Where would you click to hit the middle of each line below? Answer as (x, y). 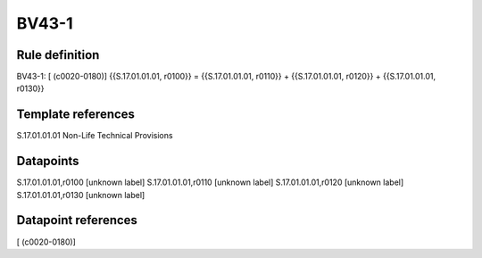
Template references (76, 115)
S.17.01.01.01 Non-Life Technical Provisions (95, 136)
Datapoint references (77, 220)
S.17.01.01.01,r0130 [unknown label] (81, 195)
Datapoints (48, 161)
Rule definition (58, 55)
